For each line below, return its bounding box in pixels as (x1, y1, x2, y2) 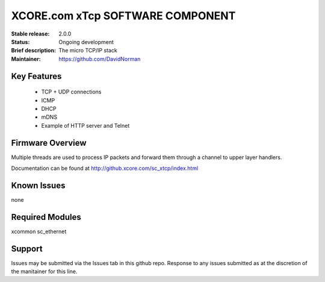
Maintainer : (11, 55, 42, 63)
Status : (11, 38, 30, 45)
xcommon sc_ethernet (11, 228, 67, 235)
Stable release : (11, 30, 50, 37)
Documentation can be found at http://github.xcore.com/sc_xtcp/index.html (11, 164, 199, 172)
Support (11, 243, 43, 254)
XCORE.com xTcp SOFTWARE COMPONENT (11, 9, 236, 22)
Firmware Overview (11, 137, 87, 148)
